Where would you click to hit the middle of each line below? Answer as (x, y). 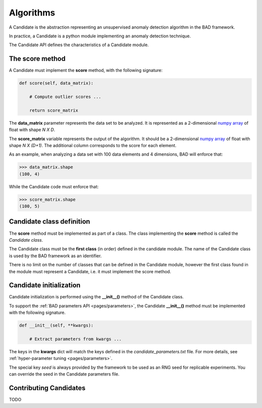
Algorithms (32, 13)
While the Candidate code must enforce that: (54, 186)
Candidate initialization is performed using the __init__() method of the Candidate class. (96, 297)
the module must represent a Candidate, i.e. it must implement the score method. (90, 271)
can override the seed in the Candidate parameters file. (64, 374)
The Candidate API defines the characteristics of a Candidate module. (79, 45)
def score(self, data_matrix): (57, 83)
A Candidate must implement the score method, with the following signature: (86, 70)
